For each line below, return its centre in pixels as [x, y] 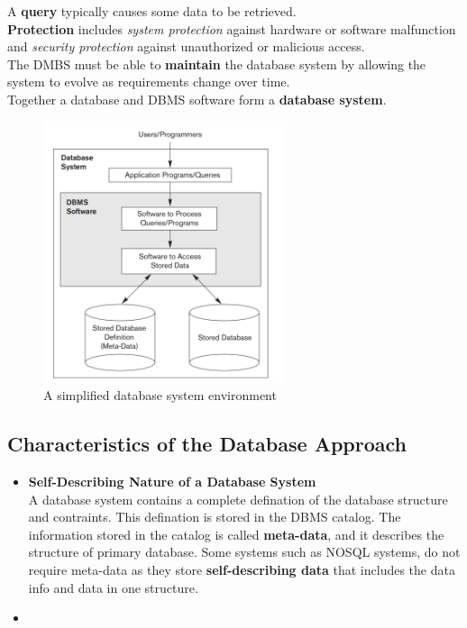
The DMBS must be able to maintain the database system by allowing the [217, 64]
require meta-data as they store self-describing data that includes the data [242, 569]
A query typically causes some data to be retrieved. [152, 11]
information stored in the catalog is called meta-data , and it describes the [236, 534]
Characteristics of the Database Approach [207, 444]
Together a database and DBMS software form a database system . [197, 99]
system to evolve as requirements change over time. [149, 82]
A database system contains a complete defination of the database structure [238, 499]
